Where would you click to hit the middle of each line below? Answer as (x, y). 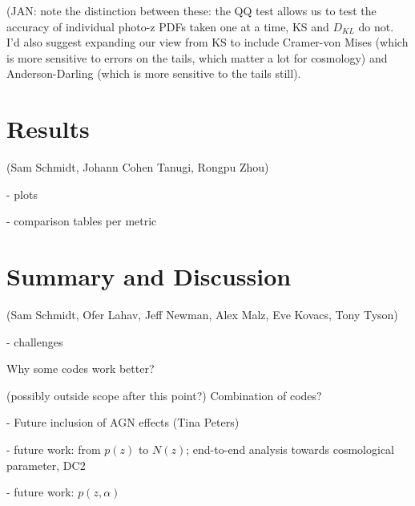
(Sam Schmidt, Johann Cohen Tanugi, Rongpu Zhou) (138, 167)
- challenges (35, 341)
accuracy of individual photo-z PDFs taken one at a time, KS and (168, 26)
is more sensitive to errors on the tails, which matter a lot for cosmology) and (197, 57)
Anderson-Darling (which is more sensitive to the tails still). (154, 73)
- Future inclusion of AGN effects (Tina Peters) (123, 422)
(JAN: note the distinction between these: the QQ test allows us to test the (191, 10)
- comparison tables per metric (82, 221)
